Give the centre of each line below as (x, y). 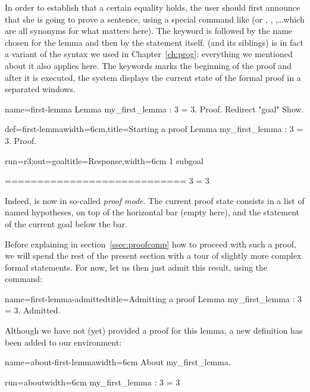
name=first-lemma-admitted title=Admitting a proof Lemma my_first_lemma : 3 (154, 298)
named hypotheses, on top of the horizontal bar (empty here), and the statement (152, 212)
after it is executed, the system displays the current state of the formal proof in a (153, 77)
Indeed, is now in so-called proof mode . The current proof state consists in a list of (155, 200)
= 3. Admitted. (33, 310)
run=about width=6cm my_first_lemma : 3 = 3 (93, 382)
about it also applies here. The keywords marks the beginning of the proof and (148, 65)
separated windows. (40, 89)
